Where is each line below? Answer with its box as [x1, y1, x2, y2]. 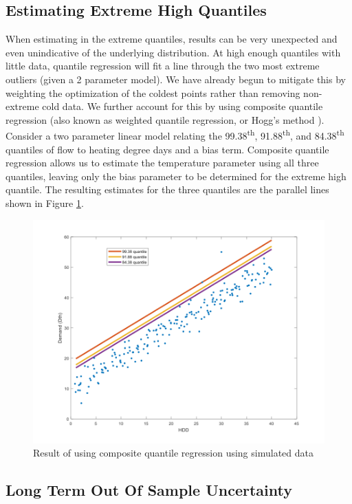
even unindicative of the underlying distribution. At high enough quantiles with [5, 45, 341, 59]
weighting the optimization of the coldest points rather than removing [5, 85, 300, 100]
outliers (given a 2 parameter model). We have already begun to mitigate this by [5, 72, 346, 86]
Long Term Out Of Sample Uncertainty [5, 479, 292, 501]
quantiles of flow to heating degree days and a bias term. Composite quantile [5, 142, 329, 156]
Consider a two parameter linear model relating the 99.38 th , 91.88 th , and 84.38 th [5, 127, 344, 143]
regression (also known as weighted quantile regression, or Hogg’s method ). [5, 112, 324, 127]
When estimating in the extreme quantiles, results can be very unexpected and [5, 32, 338, 46]
